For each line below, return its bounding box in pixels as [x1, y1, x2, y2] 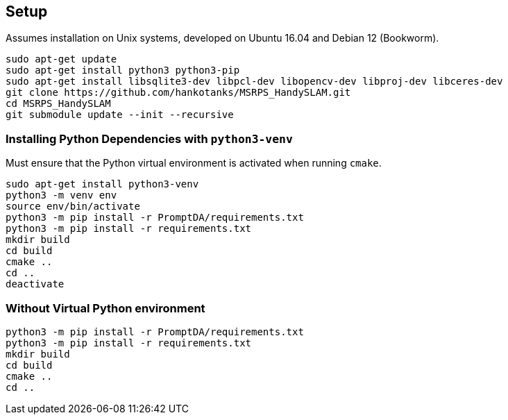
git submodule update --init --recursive [6, 109, 234, 121]
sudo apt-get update [6, 53, 117, 65]
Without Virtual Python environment [6, 301, 205, 315]
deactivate [6, 278, 65, 290]
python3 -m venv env [6, 190, 117, 201]
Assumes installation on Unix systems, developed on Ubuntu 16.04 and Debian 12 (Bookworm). [6, 32, 439, 44]
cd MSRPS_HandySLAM [6, 98, 111, 110]
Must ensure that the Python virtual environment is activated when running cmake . [6, 157, 382, 169]
